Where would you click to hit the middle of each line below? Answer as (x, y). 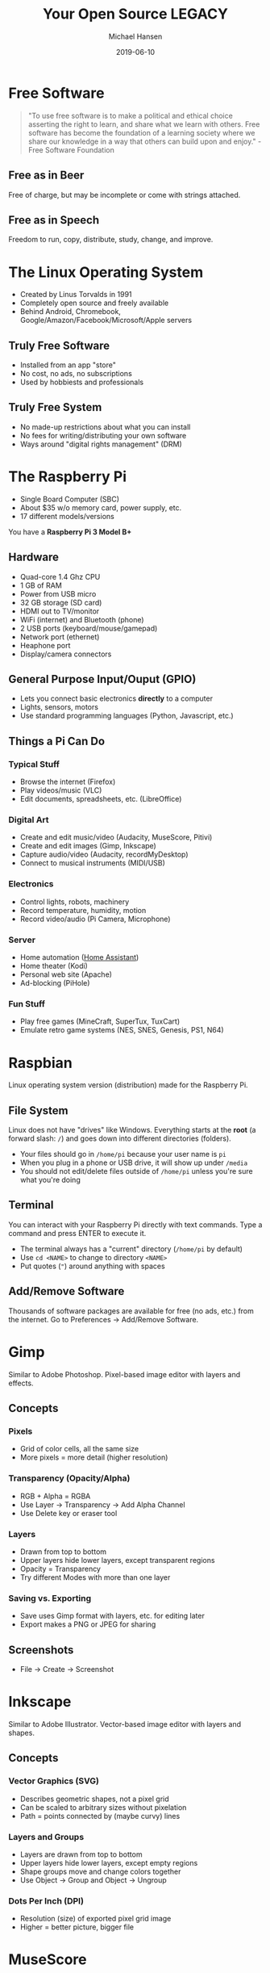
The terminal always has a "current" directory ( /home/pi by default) (131, 1249)
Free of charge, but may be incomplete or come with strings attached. (125, 195)
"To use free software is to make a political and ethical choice (131, 115)
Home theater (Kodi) (54, 966)
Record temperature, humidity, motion (83, 910)
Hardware (33, 557)
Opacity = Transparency (60, 1569)
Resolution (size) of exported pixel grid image (96, 1919)
